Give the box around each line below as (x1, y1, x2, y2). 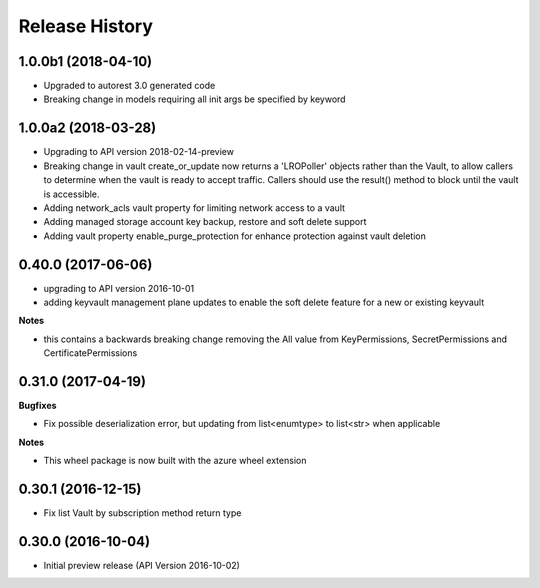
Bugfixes (18, 400, 57, 412)
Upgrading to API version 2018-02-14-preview (43, 146, 235, 158)
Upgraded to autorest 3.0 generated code (43, 80, 216, 92)
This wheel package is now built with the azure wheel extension (43, 455, 307, 467)
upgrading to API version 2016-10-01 (43, 282, 195, 294)
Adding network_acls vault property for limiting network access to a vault (43, 201, 345, 214)
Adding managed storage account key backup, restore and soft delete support (43, 216, 367, 228)
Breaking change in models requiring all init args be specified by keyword (43, 93, 346, 105)
